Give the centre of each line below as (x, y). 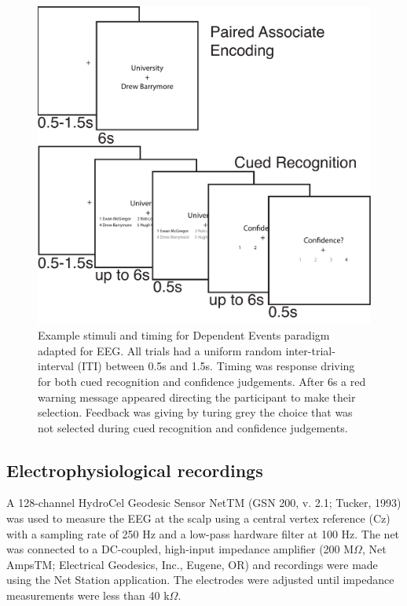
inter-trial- (310, 350)
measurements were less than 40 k (88, 595)
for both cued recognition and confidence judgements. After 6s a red (202, 381)
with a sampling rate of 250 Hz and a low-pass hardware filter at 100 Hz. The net (203, 533)
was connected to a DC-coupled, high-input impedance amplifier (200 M (180, 549)
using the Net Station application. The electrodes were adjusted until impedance (200, 580)
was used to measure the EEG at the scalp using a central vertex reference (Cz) (198, 518)
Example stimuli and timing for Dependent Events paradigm (184, 335)
